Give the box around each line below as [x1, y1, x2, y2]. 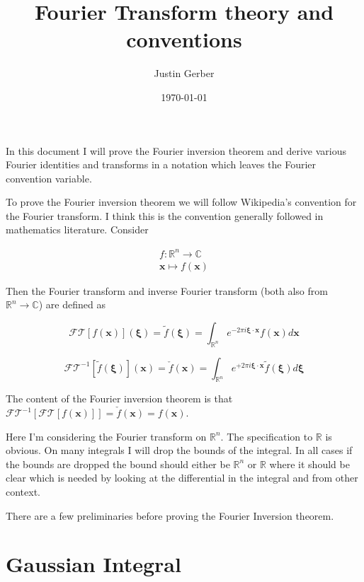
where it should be [269, 456, 350, 471]
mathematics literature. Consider [6, 222, 149, 237]
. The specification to [220, 429, 313, 443]
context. [6, 484, 40, 499]
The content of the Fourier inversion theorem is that [6, 391, 233, 406]
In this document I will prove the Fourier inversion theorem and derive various [6, 143, 346, 158]
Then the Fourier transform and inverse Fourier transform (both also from [6, 283, 328, 298]
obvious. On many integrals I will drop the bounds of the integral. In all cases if [6, 443, 353, 458]
